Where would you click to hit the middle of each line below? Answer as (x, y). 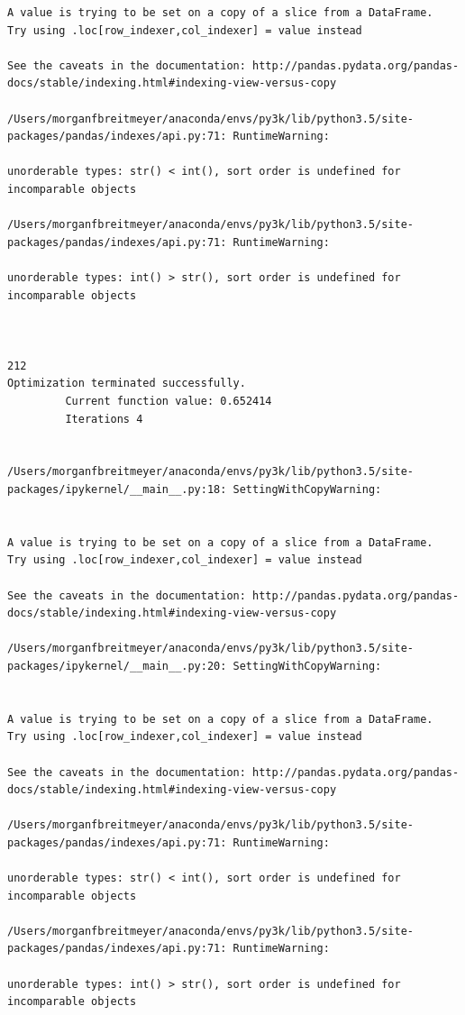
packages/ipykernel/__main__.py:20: (117, 666)
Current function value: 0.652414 (169, 402)
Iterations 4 (104, 419)
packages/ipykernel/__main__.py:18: (117, 490)
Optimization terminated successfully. (127, 384)
